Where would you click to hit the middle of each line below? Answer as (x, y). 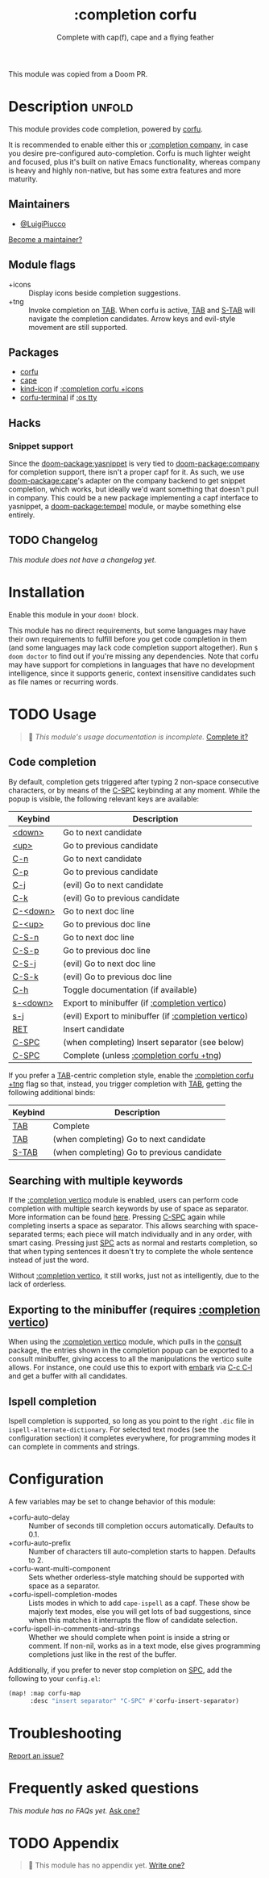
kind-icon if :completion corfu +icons (82, 389)
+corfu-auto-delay (39, 1517)
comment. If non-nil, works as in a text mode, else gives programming (145, 1646)
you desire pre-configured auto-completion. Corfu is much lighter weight (130, 153)
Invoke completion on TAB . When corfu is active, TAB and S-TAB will (142, 310)
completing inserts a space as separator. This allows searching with (121, 1226)
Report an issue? (36, 1755)
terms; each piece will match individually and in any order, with (148, 1234)
